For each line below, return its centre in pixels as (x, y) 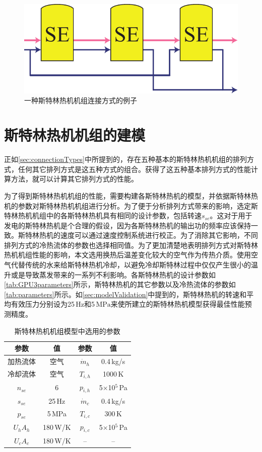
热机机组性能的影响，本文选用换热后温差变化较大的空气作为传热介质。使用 (127, 255)
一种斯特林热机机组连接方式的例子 (81, 100)
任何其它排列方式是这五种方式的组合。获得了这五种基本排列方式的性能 (134, 169)
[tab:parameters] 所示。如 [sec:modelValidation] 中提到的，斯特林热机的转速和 (125, 294)
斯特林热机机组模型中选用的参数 (67, 331)
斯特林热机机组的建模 (75, 135)
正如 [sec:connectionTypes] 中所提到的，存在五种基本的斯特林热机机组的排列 (125, 159)
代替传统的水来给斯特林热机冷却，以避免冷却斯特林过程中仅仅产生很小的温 (134, 265)
